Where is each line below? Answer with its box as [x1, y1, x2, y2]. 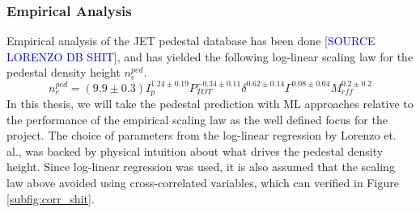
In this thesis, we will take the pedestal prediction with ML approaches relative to [6, 94, 414, 111]
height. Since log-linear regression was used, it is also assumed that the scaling [6, 158, 395, 175]
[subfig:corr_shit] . [6, 190, 95, 207]
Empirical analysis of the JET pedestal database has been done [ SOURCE [6, 32, 375, 49]
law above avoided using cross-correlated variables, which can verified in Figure [6, 173, 399, 190]
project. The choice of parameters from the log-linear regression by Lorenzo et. [6, 127, 397, 144]
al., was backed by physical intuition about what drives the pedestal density [6, 142, 384, 159]
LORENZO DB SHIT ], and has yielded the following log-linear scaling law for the [6, 48, 414, 65]
